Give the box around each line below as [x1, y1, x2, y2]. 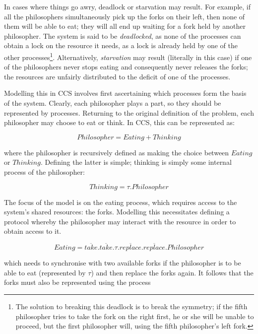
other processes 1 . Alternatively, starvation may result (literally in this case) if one [4, 50, 252, 62]
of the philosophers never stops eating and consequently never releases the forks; [4, 62, 248, 72]
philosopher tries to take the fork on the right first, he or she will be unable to [15, 311, 254, 321]
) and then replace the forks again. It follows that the [91, 267, 254, 277]
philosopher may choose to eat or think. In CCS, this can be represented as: [4, 117, 235, 128]
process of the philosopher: [4, 166, 85, 177]
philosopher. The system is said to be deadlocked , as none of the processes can [4, 30, 241, 41]
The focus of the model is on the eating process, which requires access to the [4, 197, 237, 207]
